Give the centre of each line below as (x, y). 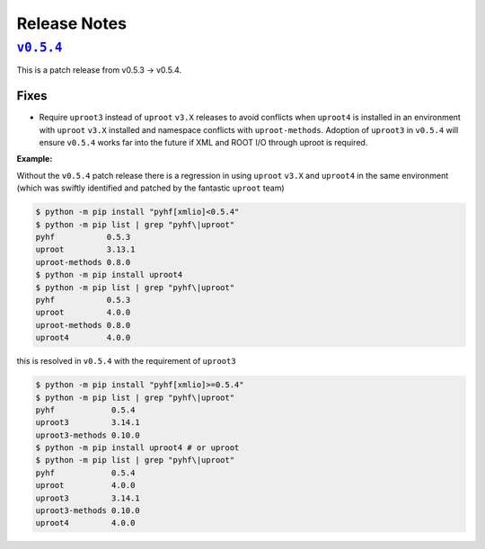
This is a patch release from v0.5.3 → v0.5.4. (99, 70)
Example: (35, 159)
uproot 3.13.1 (85, 250)
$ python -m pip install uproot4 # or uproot (137, 448)
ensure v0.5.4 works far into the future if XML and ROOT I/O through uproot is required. (203, 143)
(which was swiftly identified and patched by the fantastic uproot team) (150, 188)
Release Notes (72, 23)
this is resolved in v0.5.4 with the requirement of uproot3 (127, 361)
